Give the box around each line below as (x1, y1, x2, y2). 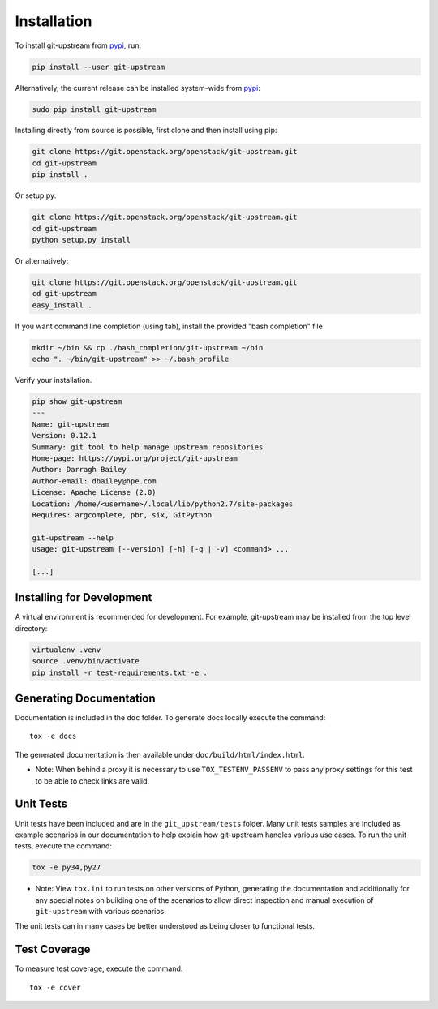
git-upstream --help (32, 533, 114, 543)
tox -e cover (29, 982, 81, 992)
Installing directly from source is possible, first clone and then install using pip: (15, 126, 277, 135)
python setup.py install (32, 235, 131, 244)
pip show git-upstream (32, 397, 122, 406)
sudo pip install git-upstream (32, 105, 157, 114)
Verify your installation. (15, 376, 92, 385)
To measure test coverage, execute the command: (15, 964, 183, 973)
